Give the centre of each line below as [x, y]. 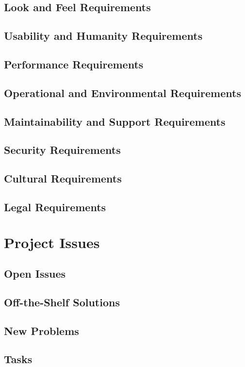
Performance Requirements [74, 64]
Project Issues [52, 242]
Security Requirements [62, 150]
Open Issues [35, 274]
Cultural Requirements [63, 178]
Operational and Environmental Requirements [122, 92]
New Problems [41, 330]
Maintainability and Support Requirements [115, 121]
